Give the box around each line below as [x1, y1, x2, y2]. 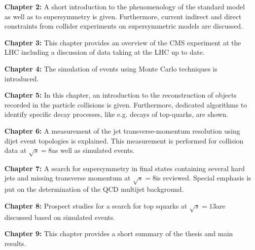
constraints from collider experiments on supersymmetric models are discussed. [4, 21, 243, 31]
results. [4, 238, 26, 248]
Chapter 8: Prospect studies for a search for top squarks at [4, 200, 187, 211]
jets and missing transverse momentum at [4, 173, 131, 183]
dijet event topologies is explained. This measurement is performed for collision [4, 135, 244, 145]
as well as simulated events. [52, 145, 135, 155]
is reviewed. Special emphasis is [156, 173, 252, 183]
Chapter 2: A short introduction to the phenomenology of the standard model [4, 1, 245, 11]
